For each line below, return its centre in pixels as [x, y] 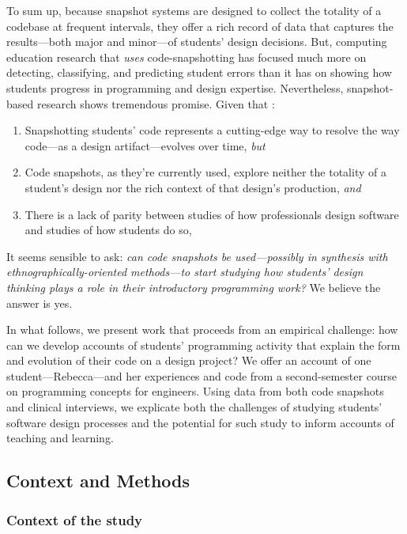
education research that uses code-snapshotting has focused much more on [187, 57]
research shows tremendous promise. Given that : [156, 103]
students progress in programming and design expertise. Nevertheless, [175, 87]
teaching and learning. [60, 438]
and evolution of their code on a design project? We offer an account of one [189, 360]
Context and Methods [98, 481]
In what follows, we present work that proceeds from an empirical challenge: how [202, 329]
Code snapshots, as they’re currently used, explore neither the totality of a [205, 172]
